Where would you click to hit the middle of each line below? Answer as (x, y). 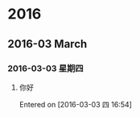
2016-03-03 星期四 (45, 68)
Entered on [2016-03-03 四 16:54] (75, 104)
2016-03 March (47, 44)
